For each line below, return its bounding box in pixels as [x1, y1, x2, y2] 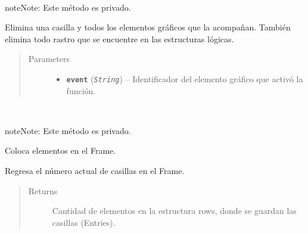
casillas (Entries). [52, 216, 116, 228]
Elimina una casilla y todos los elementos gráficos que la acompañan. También [5, 21, 291, 33]
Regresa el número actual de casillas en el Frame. [5, 164, 185, 176]
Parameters [28, 52, 70, 65]
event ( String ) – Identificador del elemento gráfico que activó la [66, 72, 303, 85]
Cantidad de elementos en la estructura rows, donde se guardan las [52, 204, 297, 217]
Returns [28, 184, 58, 197]
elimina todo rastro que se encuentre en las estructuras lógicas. [5, 32, 234, 45]
